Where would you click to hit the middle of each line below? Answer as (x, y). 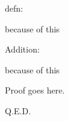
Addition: (22, 49)
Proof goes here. (35, 90)
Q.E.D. (18, 110)
